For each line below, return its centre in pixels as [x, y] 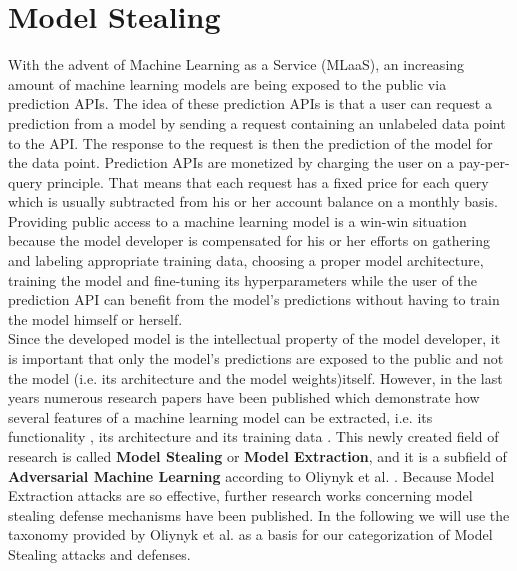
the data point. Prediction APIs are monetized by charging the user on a [231, 162]
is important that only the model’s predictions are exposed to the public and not [256, 358]
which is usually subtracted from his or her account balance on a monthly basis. [253, 201]
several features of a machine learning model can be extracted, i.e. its [220, 416]
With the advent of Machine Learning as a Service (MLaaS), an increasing [236, 64]
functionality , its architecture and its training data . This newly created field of [253, 436]
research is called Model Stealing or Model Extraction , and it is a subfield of [257, 456]
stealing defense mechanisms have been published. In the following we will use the [259, 514]
